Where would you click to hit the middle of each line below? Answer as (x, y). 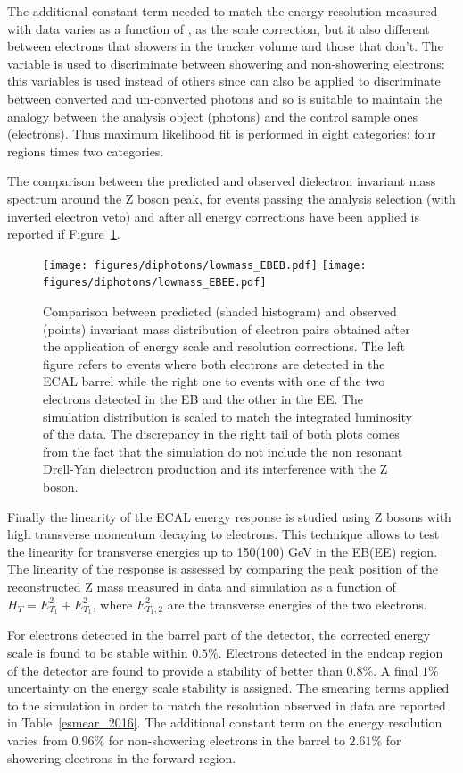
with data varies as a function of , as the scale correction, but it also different (219, 28)
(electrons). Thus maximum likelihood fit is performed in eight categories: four (222, 134)
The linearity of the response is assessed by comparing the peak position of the (223, 569)
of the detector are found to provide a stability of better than (175, 670)
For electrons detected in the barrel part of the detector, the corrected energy (219, 635)
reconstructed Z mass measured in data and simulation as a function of (202, 586)
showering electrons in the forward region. (122, 757)
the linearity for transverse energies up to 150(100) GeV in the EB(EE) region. (223, 551)
